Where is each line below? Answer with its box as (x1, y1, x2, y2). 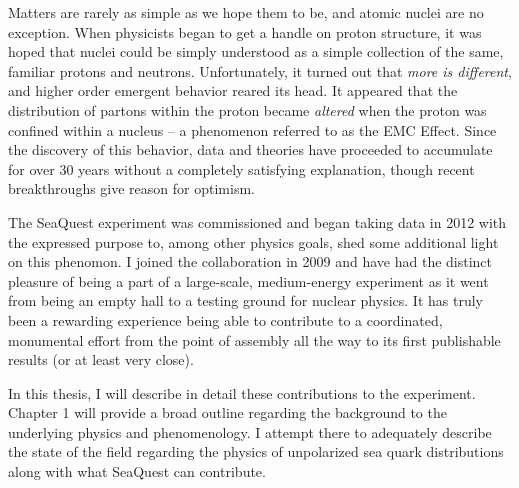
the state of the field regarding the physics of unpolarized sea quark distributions (8, 441, 504, 462)
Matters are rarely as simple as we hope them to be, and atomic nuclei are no (8, 2, 484, 22)
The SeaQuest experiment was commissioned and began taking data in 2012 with (8, 211, 507, 232)
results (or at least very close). (8, 349, 194, 370)
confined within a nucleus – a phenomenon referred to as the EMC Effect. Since (8, 119, 497, 140)
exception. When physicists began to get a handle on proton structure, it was (8, 21, 482, 42)
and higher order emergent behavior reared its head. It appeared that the (8, 80, 458, 101)
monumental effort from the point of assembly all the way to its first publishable (8, 329, 501, 350)
